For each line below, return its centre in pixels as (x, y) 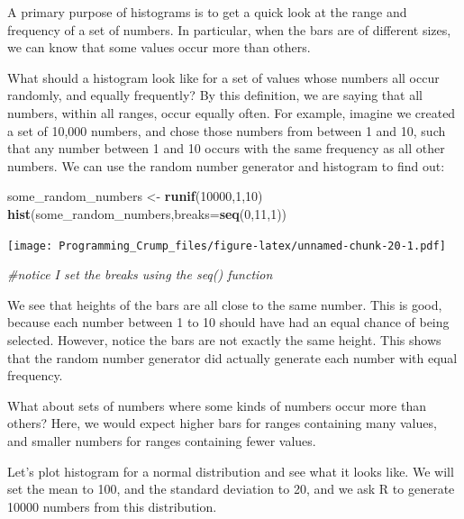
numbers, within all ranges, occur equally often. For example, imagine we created (232, 112)
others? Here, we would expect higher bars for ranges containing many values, (222, 423)
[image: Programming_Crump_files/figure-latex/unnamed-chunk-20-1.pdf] (227, 246)
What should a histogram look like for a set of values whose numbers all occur (223, 77)
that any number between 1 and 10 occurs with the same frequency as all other (226, 148)
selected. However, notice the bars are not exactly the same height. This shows (224, 339)
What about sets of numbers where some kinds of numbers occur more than (217, 405)
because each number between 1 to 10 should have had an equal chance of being (228, 322)
